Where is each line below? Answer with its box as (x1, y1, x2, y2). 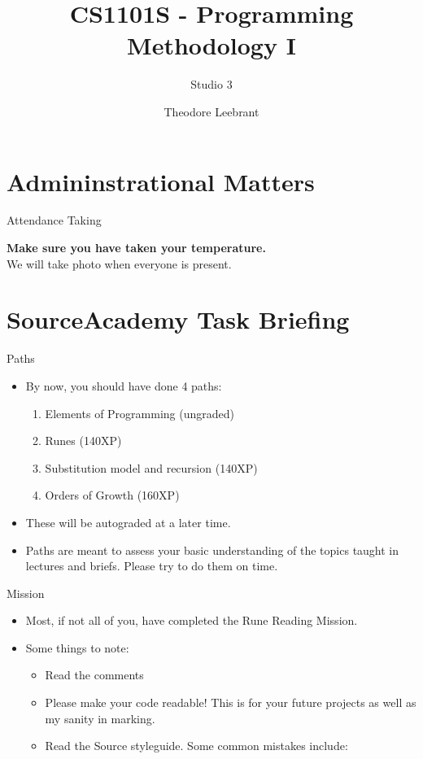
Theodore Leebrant (164, 103, 259, 120)
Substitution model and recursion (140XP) (45, 459, 258, 476)
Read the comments (45, 666, 144, 683)
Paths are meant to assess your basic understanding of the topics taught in (25, 541, 399, 558)
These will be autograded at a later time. (25, 513, 231, 530)
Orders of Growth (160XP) (45, 486, 180, 504)
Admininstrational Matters (7, 164, 315, 198)
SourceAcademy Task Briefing (7, 303, 350, 336)
